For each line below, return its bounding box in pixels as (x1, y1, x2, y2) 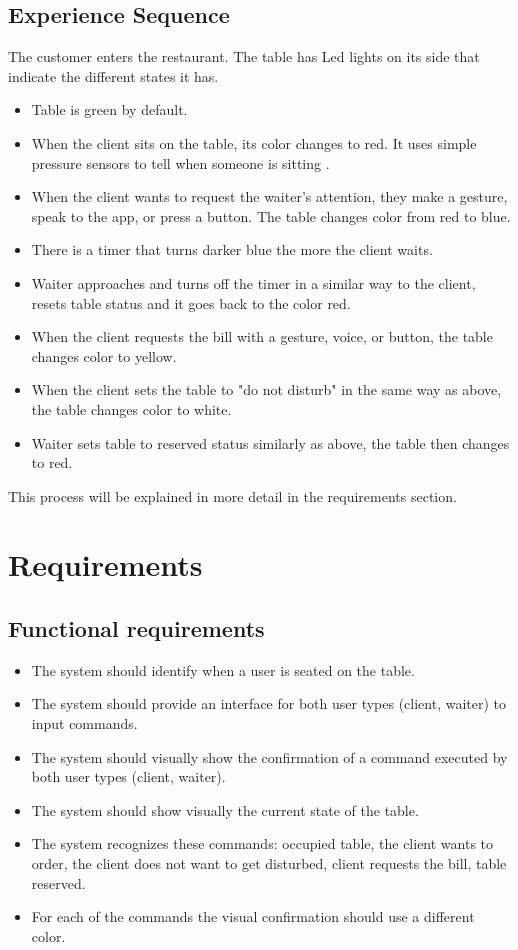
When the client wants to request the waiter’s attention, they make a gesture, (31, 186, 508, 207)
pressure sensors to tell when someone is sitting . (31, 152, 330, 173)
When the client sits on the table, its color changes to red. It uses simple (31, 132, 477, 153)
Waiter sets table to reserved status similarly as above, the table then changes (31, 432, 510, 453)
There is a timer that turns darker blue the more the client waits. (31, 239, 433, 260)
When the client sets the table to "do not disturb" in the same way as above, (31, 379, 502, 400)
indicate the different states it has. (8, 65, 219, 86)
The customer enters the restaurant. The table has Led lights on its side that (8, 46, 480, 67)
